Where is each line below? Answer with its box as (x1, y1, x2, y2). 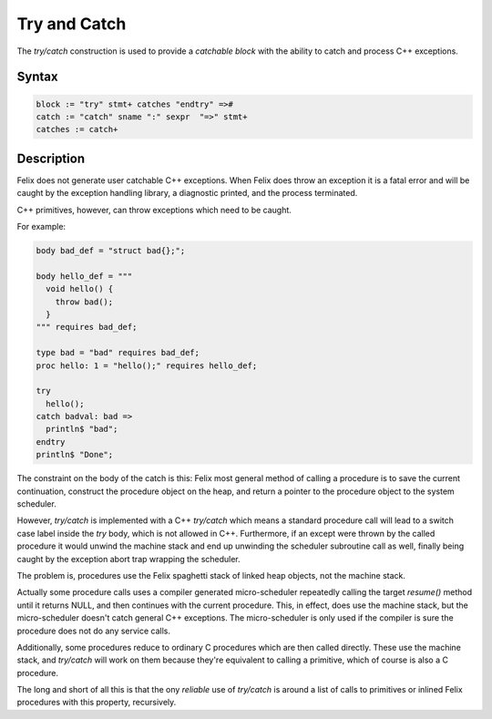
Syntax (16, 69, 58, 85)
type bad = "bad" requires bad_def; (36, 347, 200, 358)
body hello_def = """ (36, 271, 133, 282)
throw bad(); (55, 296, 114, 307)
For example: (16, 221, 67, 231)
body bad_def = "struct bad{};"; (36, 245, 186, 255)
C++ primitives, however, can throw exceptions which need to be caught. (16, 204, 292, 215)
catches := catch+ (36, 124, 118, 135)
